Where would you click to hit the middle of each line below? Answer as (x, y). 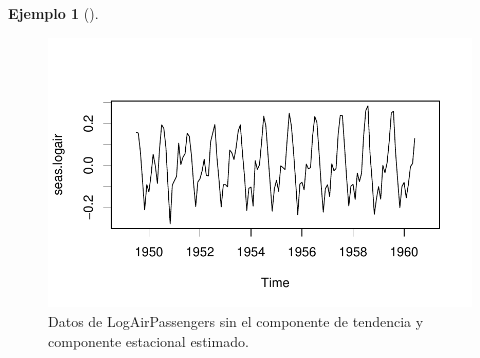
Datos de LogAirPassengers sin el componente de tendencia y (236, 321)
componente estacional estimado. (148, 340)
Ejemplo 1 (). (53, 13)
